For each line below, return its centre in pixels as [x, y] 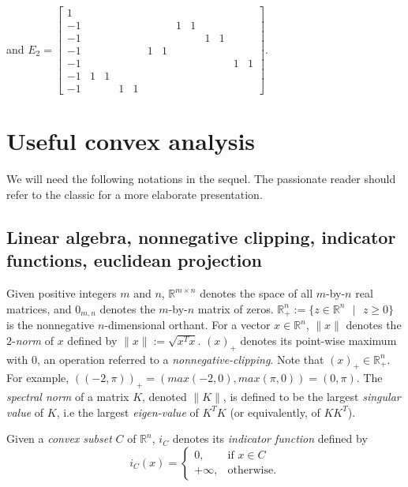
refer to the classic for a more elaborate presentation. [135, 194]
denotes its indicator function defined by [270, 438]
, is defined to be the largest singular [312, 397]
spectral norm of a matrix [68, 397]
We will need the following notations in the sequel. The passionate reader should [201, 179]
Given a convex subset [59, 438]
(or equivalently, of [275, 412]
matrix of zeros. [236, 308]
